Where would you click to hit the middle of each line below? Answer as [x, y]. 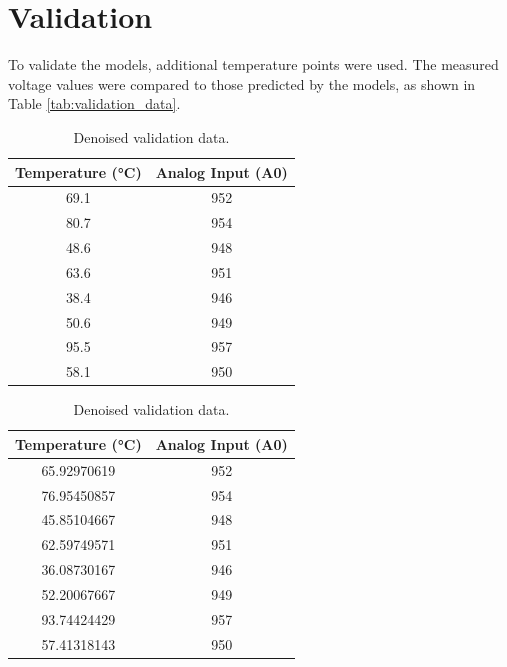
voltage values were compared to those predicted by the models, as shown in [242, 83]
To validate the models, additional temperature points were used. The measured [253, 64]
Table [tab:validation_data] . [94, 103]
